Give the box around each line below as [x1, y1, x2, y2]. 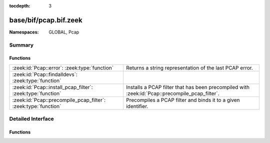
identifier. [125, 102, 148, 109]
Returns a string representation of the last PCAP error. [125, 64, 253, 71]
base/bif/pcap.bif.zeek [9, 15, 82, 24]
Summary [9, 41, 34, 48]
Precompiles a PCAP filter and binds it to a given [125, 96, 240, 103]
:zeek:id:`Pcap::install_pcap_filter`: [12, 83, 93, 90]
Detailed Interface [9, 115, 54, 122]
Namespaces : [9, 29, 39, 35]
